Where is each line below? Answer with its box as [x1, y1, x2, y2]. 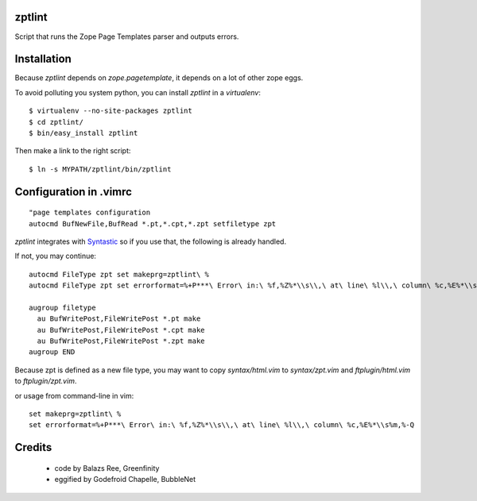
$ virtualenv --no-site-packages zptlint [29, 106, 192, 115]
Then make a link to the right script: [14, 146, 131, 156]
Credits [14, 441, 52, 454]
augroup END [29, 348, 76, 356]
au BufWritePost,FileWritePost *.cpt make [37, 326, 206, 334]
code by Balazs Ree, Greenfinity [54, 463, 160, 472]
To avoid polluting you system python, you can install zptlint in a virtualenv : [14, 87, 262, 97]
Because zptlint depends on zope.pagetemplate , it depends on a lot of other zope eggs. [14, 73, 304, 83]
